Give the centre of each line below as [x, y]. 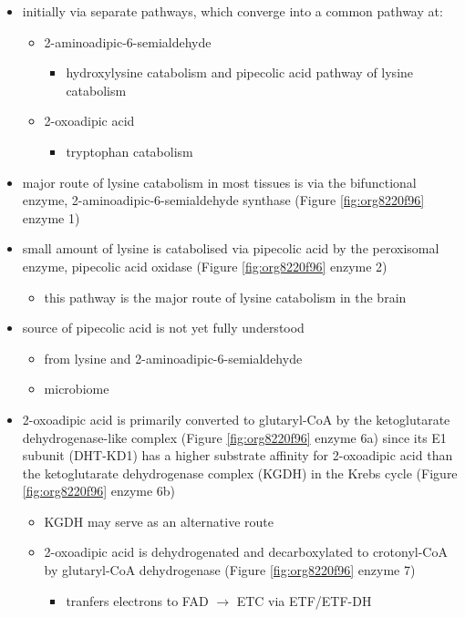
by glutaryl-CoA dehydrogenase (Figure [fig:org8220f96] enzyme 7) [230, 570]
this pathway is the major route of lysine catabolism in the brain [225, 297]
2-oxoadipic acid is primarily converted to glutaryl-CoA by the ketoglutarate [236, 419]
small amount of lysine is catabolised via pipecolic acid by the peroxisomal [231, 248]
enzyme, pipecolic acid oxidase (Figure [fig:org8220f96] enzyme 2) [205, 266]
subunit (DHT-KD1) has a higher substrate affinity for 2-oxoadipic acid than [238, 455]
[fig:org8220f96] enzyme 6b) [99, 491]
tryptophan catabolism [129, 151]
